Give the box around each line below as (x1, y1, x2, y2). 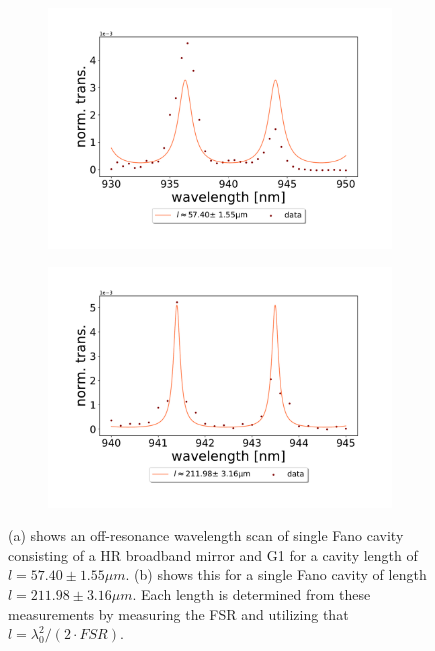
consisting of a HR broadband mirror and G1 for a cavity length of (8, 544, 418, 565)
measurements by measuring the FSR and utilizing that (8, 603, 349, 624)
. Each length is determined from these (132, 584, 371, 605)
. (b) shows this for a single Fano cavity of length (125, 564, 427, 585)
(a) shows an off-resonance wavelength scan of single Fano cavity (8, 525, 404, 546)
